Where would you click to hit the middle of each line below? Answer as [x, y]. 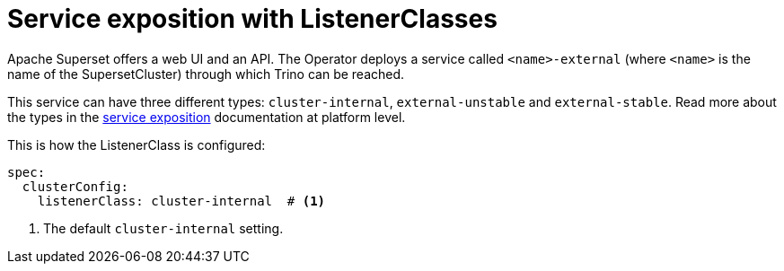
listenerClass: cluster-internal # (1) [181, 201]
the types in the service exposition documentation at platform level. [207, 117]
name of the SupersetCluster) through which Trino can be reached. [206, 74]
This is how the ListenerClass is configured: [137, 144]
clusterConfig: [75, 186]
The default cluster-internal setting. [163, 228]
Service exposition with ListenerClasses [252, 19]
